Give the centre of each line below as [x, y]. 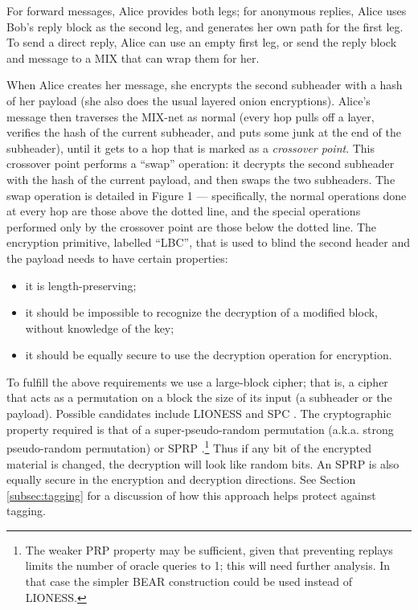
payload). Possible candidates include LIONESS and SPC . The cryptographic [199, 413]
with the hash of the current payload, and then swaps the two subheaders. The [201, 179]
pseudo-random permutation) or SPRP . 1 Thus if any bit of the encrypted [189, 446]
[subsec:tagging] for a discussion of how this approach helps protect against [191, 495]
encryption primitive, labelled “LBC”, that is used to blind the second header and [209, 242]
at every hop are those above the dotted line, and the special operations [184, 211]
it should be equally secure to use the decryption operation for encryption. [209, 355]
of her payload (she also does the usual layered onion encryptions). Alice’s [189, 100]
